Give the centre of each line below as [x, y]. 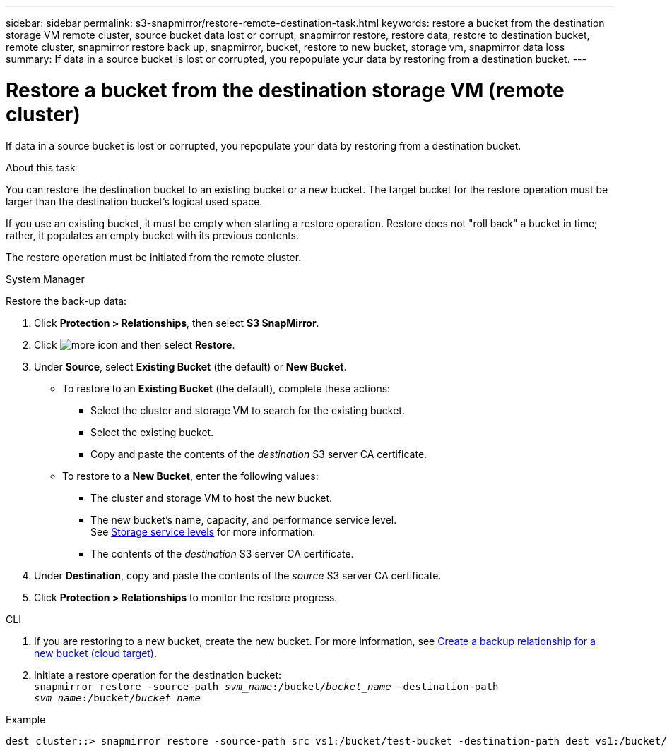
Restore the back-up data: [66, 301]
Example [26, 719]
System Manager [45, 279]
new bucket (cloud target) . [96, 653]
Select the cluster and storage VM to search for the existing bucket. [248, 410]
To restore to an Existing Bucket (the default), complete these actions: [226, 388]
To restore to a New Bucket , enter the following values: [190, 476]
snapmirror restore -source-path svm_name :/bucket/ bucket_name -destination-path [266, 686]
